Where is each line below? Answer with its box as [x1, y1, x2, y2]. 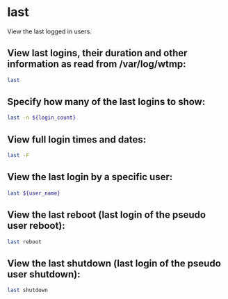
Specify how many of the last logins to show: [7, 96, 206, 108]
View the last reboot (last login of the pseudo [7, 209, 206, 221]
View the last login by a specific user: [7, 171, 173, 183]
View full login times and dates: [7, 134, 147, 145]
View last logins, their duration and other [7, 47, 188, 59]
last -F [7, 152, 30, 159]
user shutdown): [7, 268, 81, 280]
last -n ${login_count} [7, 114, 76, 122]
